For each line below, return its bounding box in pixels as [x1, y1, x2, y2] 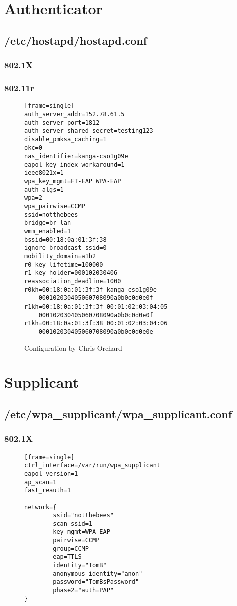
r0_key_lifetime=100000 [24, 261, 103, 268]
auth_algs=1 [24, 186, 64, 193]
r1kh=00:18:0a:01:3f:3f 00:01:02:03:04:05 [24, 302, 168, 310]
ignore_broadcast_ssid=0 [24, 244, 107, 252]
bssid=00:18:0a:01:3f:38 [24, 236, 107, 243]
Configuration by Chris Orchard [24, 342, 122, 353]
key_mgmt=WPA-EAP [53, 528, 110, 536]
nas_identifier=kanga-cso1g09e [24, 153, 128, 160]
